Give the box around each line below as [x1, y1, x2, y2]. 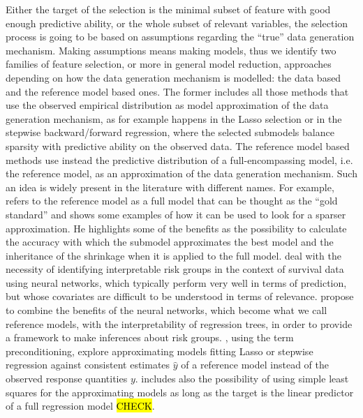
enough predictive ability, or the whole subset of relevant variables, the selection [6, 15, 348, 30]
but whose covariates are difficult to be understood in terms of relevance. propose [6, 289, 354, 304]
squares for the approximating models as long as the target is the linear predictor [6, 385, 354, 399]
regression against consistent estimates [6, 357, 170, 372]
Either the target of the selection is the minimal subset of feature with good [6, 2, 331, 16]
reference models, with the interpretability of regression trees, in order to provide [6, 316, 353, 331]
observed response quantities [6, 371, 128, 386]
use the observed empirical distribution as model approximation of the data [6, 98, 329, 112]
